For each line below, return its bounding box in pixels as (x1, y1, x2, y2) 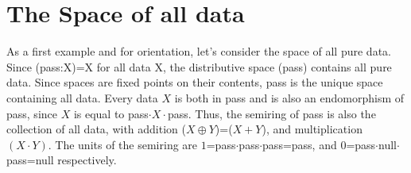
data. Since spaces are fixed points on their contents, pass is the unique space (6, 74, 383, 90)
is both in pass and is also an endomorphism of (174, 89, 405, 106)
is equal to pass (73, 105, 149, 121)
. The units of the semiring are (48, 136, 198, 152)
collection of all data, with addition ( (6, 121, 186, 137)
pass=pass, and (262, 136, 337, 152)
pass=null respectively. (6, 152, 117, 168)
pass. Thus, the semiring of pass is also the (167, 105, 376, 121)
